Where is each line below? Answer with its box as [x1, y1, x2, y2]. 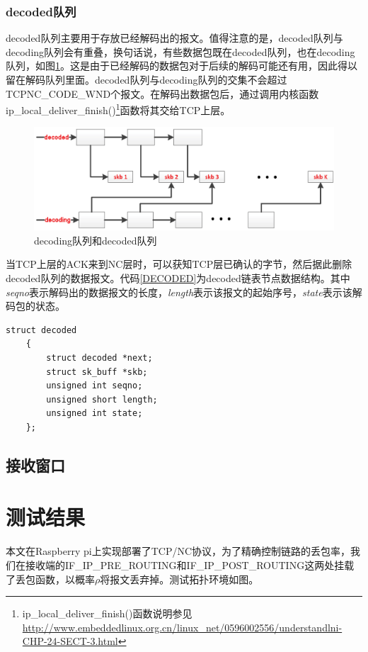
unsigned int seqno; [46, 381, 143, 391]
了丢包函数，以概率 [6, 571, 95, 586]
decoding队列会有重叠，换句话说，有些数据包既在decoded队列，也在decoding [6, 44, 355, 59]
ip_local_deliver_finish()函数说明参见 [22, 606, 192, 621]
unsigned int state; [46, 408, 143, 419]
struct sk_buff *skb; [46, 366, 148, 377]
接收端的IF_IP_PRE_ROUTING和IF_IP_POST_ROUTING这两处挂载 [25, 558, 355, 572]
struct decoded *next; [46, 352, 153, 363]
